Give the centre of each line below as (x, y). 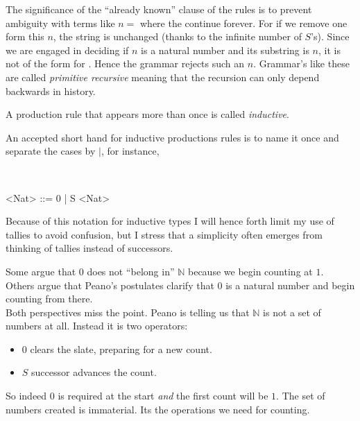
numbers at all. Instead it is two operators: (97, 326)
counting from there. (49, 299)
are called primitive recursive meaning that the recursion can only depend (163, 77)
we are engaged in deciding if (67, 50)
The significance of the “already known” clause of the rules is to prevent (159, 9)
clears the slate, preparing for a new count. (121, 349)
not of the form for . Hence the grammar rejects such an (125, 63)
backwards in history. (51, 91)
